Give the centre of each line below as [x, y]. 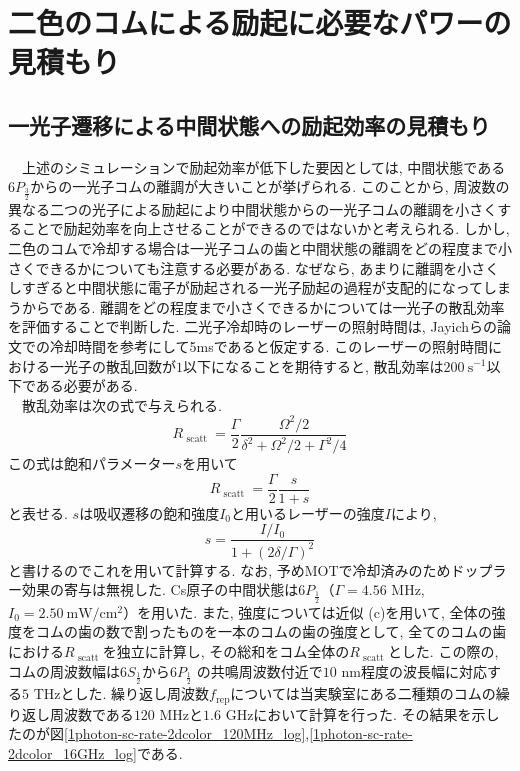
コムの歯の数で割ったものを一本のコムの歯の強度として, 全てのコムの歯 [271, 631]
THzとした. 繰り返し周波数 [121, 693]
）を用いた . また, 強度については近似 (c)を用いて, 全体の [307, 611]
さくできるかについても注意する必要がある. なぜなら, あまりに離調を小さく [254, 267]
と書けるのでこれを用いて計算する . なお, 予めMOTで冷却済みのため [229, 569]
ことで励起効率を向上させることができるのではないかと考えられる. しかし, [265, 228]
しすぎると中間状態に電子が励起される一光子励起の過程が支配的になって [246, 287]
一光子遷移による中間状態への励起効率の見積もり [249, 124]
